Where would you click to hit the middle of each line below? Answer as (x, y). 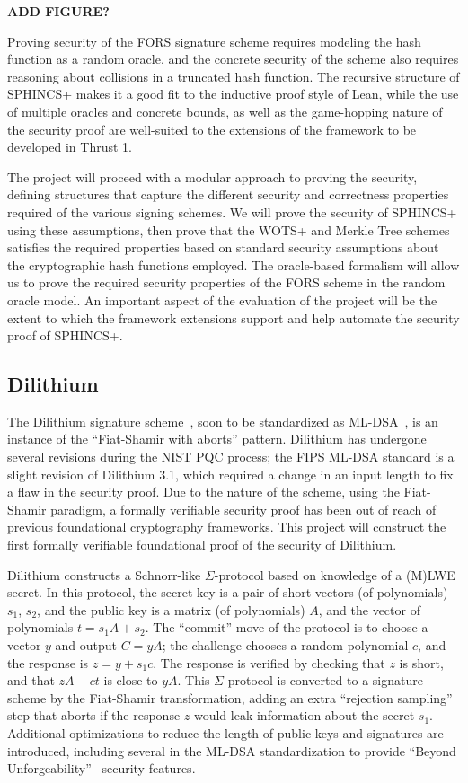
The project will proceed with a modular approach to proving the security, (212, 176)
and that (31, 680)
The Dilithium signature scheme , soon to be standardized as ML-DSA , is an (223, 421)
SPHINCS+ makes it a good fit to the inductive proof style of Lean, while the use (233, 94)
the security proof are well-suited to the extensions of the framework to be (212, 129)
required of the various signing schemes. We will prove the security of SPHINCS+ (232, 211)
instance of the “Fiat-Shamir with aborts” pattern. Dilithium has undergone (217, 439)
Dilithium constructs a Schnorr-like (104, 574)
